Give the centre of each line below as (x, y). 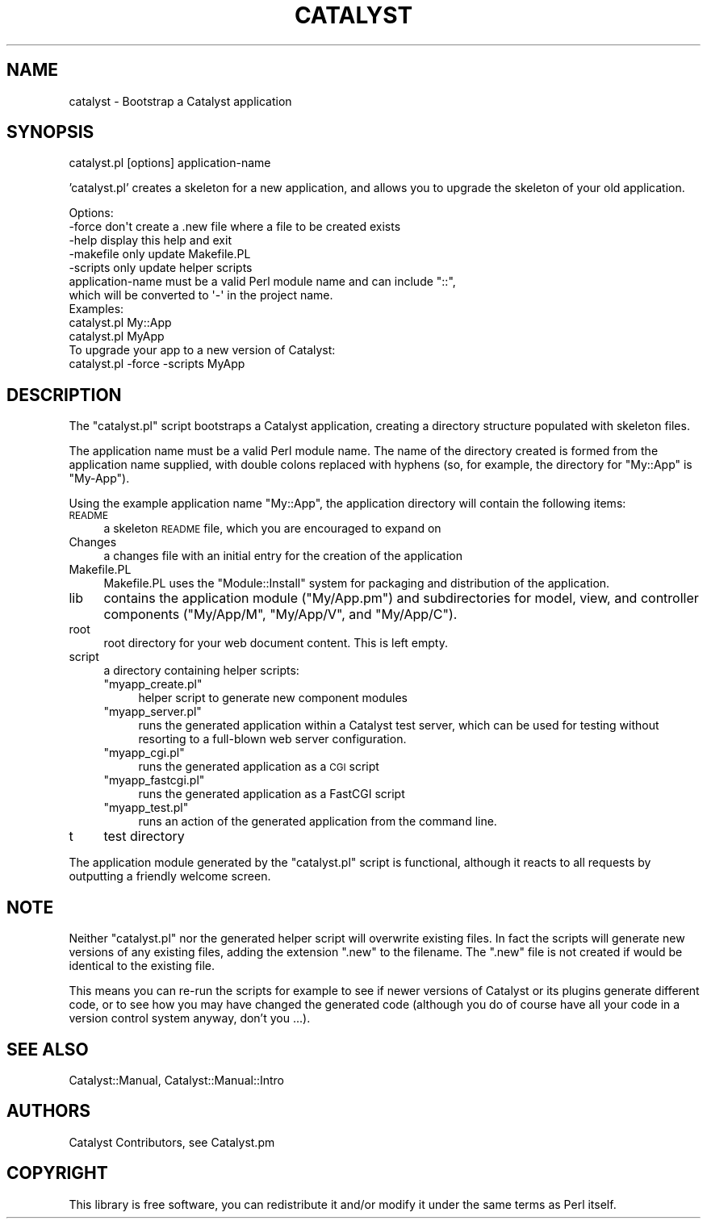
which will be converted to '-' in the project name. (201, 295)
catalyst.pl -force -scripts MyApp (157, 364)
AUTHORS (49, 1111)
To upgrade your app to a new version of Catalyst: (202, 350)
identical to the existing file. (142, 966)
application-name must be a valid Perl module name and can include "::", (262, 282)
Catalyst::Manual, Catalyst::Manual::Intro (177, 1080)
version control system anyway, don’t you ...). (190, 1018)
